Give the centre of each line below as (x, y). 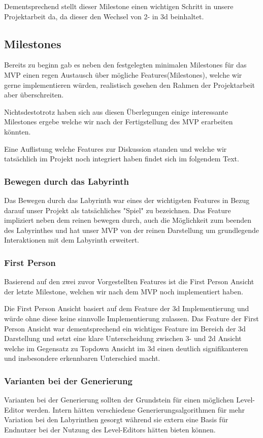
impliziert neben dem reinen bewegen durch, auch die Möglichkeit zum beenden (128, 220)
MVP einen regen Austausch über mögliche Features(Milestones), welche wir (123, 74)
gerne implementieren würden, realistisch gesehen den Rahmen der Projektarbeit (130, 85)
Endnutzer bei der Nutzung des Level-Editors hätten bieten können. (110, 429)
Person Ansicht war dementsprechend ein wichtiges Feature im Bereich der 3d (125, 328)
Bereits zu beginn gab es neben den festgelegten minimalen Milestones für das (125, 65)
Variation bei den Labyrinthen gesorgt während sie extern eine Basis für (116, 419)
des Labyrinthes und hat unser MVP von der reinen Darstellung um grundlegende (132, 230)
